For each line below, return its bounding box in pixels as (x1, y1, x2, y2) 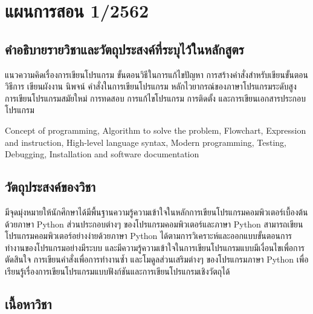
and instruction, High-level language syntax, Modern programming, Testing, (5, 136, 286, 148)
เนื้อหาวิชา (5, 294, 52, 313)
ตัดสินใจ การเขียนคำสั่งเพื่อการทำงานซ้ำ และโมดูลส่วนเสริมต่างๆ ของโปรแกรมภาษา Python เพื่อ (5, 253, 309, 266)
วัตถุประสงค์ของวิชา (5, 177, 96, 196)
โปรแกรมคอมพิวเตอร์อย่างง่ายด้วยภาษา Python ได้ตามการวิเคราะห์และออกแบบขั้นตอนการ (5, 229, 292, 242)
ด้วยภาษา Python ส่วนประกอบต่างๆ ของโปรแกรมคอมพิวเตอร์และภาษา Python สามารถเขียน (5, 217, 303, 230)
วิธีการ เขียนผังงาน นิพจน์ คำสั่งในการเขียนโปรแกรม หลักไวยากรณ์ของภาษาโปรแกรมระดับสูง (5, 80, 297, 93)
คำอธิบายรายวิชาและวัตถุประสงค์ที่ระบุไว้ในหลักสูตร (5, 39, 244, 58)
